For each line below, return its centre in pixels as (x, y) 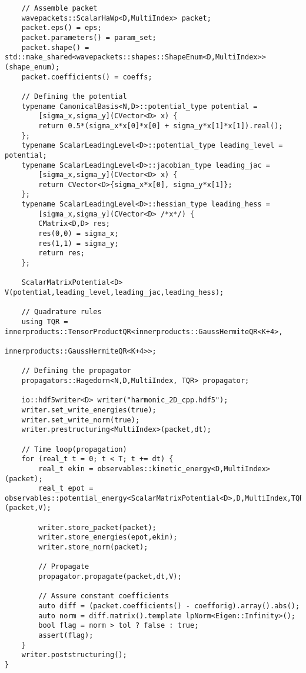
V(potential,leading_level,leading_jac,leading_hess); (114, 293)
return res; (62, 253)
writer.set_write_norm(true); (81, 420)
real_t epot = (66, 489)
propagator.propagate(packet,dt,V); (110, 577)
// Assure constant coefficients (104, 596)
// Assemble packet (59, 8)
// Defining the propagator (76, 371)
